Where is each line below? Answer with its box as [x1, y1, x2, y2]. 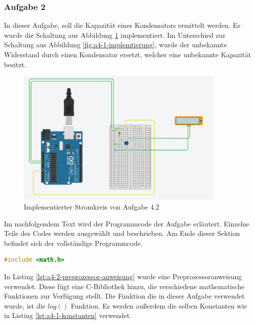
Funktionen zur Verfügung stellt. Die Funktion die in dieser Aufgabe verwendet [4, 291, 245, 301]
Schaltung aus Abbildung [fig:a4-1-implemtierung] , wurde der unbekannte [4, 39, 227, 50]
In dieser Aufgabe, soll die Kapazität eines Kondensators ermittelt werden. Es [4, 20, 241, 30]
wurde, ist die [4, 300, 46, 311]
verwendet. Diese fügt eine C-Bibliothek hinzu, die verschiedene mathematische [4, 281, 245, 291]
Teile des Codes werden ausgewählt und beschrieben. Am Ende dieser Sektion [4, 228, 240, 238]
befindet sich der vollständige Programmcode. [4, 237, 143, 248]
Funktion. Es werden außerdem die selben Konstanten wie [70, 300, 247, 311]
